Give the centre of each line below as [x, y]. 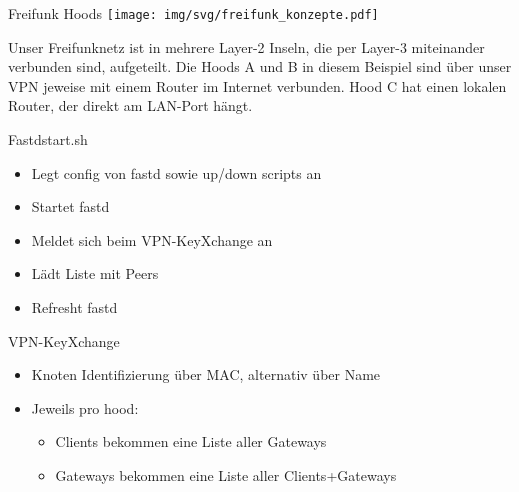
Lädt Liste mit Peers [95, 273]
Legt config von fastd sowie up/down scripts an [176, 172]
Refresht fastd [74, 307]
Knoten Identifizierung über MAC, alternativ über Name [206, 374]
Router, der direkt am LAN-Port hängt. [130, 105]
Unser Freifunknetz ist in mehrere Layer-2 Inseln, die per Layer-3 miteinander [246, 46]
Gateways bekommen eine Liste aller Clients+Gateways [226, 474]
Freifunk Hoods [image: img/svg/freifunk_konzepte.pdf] [193, 13]
